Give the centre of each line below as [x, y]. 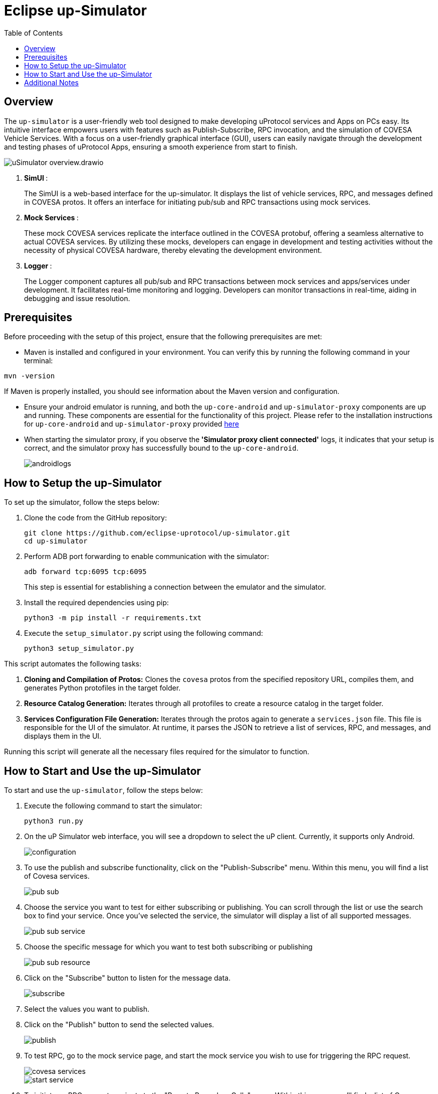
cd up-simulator [56, 541]
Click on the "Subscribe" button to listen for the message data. [128, 978]
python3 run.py [54, 821]
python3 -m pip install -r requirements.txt [113, 618]
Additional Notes [51, 82]
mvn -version [30, 376]
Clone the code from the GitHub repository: [95, 518]
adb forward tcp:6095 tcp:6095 [85, 572]
